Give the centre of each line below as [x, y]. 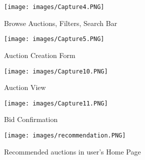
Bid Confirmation [31, 119]
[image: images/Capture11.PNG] [56, 103]
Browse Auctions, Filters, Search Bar [61, 23]
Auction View [25, 87]
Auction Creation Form [40, 55]
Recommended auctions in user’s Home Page [72, 151]
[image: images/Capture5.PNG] [54, 39]
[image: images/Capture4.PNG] [54, 7]
